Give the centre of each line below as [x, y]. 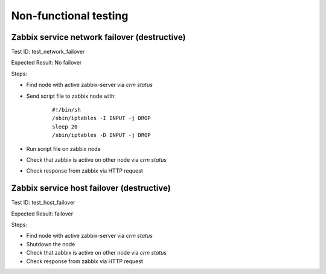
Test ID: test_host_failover [43, 203]
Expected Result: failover [42, 214]
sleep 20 [65, 126]
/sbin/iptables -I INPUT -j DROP [101, 118]
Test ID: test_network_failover [48, 52]
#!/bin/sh [66, 110]
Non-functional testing [70, 16]
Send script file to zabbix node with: [71, 96]
